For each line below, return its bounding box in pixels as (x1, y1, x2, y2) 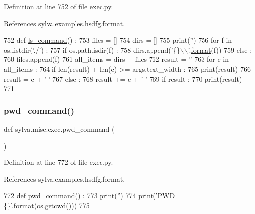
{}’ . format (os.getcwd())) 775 (4, 200, 90, 210)
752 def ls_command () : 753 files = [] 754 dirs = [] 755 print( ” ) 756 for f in (4, 35, 232, 45)
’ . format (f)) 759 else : (188, 44, 252, 54)
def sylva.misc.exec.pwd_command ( (4, 123, 115, 134)
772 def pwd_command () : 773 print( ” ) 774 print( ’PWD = (4, 190, 183, 201)
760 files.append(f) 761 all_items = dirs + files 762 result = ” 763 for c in (4, 54, 229, 64)
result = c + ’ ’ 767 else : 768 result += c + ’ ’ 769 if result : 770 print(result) (4, 73, 242, 84)
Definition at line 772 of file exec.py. (4, 157, 113, 167)
